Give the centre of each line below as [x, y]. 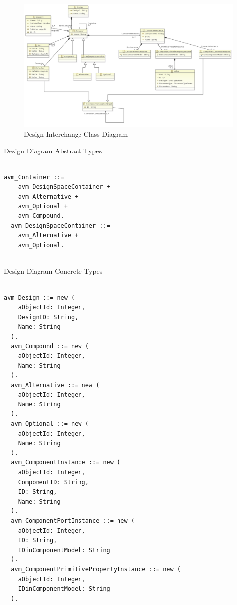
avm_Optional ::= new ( [50, 424]
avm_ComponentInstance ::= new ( [66, 463]
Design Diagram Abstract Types [53, 150]
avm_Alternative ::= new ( [55, 385]
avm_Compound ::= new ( [50, 346]
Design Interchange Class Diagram [76, 134]
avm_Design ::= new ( [39, 298]
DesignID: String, [48, 317]
